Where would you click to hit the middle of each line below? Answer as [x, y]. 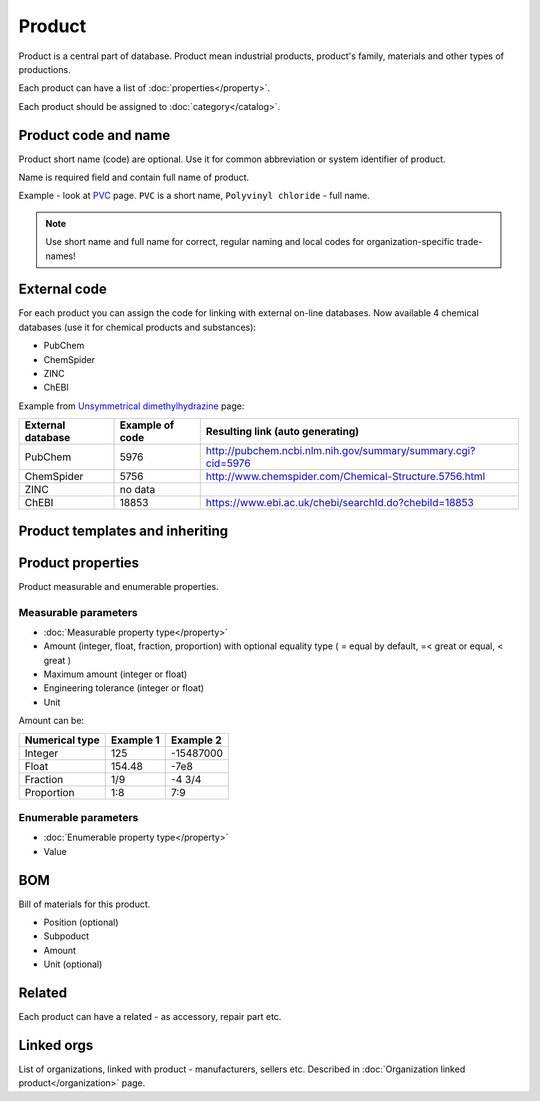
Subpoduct [66, 936]
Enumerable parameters [78, 817]
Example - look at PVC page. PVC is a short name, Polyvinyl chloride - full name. [194, 196]
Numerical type [62, 740]
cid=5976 [228, 463]
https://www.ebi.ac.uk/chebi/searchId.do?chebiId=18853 [339, 503]
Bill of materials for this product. [84, 904]
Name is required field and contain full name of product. [134, 177]
